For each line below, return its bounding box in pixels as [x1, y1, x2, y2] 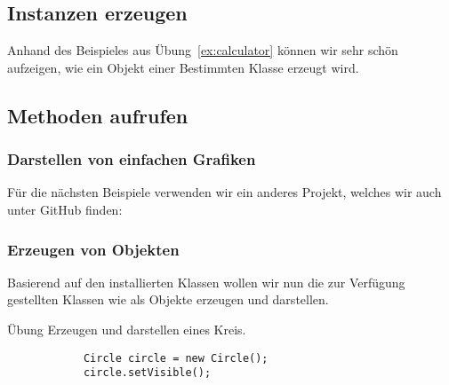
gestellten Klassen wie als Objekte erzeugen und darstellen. [7, 290, 329, 309]
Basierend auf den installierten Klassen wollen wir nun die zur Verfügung [7, 272, 405, 291]
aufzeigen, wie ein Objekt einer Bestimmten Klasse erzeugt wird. [7, 58, 359, 76]
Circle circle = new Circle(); [83, 351, 269, 365]
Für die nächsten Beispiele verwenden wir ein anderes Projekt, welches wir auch [7, 183, 442, 201]
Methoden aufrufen [7, 101, 188, 129]
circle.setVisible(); [83, 366, 212, 380]
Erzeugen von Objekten [7, 238, 180, 260]
